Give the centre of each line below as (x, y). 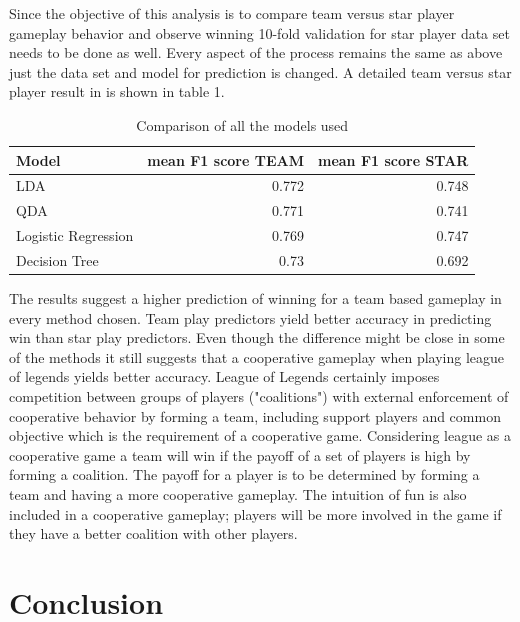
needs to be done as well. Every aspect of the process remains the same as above (256, 52)
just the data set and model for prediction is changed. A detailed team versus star (260, 71)
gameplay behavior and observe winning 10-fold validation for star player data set (259, 32)
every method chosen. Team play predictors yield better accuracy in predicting (250, 317)
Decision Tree (57, 259)
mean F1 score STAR (393, 159)
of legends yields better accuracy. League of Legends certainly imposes (224, 376)
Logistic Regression (75, 235)
